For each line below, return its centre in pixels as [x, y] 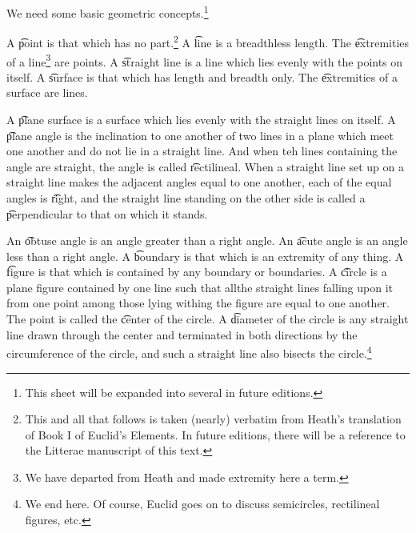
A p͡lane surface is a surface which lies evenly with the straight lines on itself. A [201, 119]
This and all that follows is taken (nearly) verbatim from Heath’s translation [213, 419]
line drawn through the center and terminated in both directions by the [182, 334]
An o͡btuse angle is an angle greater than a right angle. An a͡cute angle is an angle [207, 240]
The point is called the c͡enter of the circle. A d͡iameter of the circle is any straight [208, 319]
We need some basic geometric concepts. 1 [108, 12]
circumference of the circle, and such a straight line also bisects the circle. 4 [189, 352]
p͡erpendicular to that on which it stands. [107, 213]
